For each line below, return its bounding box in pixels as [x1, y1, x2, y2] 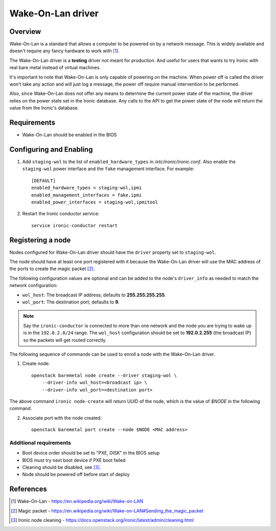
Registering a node [9, 236, 71, 244]
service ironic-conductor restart [31, 222, 118, 228]
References [9, 485, 47, 494]
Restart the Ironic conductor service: [22, 211, 100, 217]
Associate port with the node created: [22, 415, 102, 421]
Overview [9, 27, 41, 36]
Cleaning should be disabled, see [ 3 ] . [22, 464, 101, 470]
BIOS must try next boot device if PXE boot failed [22, 457, 126, 463]
